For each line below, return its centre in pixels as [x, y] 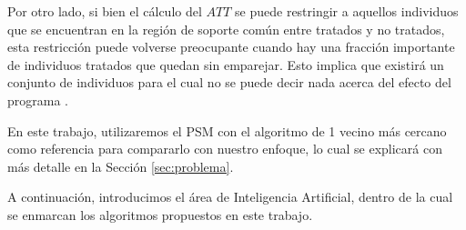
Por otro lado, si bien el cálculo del [105, 11]
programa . [38, 100]
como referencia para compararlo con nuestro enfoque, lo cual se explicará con [225, 149]
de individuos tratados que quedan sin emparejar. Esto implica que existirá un [226, 64]
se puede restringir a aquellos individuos [347, 11]
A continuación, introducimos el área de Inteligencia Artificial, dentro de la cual [230, 197]
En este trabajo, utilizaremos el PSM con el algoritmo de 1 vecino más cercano [227, 130]
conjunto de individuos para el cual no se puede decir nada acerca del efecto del [229, 82]
